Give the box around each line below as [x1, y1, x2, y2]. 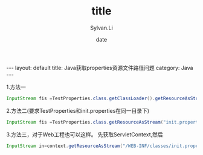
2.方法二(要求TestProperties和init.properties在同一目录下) [6, 107, 150, 114]
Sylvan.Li [90, 24, 113, 31]
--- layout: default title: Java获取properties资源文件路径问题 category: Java [6, 64, 193, 71]
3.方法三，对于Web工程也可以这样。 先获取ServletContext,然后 [6, 131, 163, 138]
